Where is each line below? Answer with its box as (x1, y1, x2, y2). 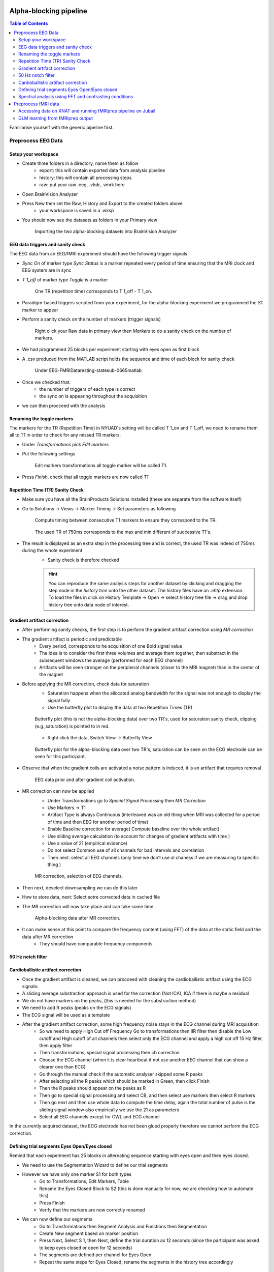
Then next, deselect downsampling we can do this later (22, 884, 138, 890)
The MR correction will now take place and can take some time (22, 903, 154, 909)
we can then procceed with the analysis (22, 402, 106, 409)
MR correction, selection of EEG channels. (35, 873, 123, 879)
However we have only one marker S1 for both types (22, 1171, 132, 1177)
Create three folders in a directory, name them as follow (22, 160, 139, 166)
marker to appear (22, 307, 58, 313)
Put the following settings (22, 451, 76, 457)
